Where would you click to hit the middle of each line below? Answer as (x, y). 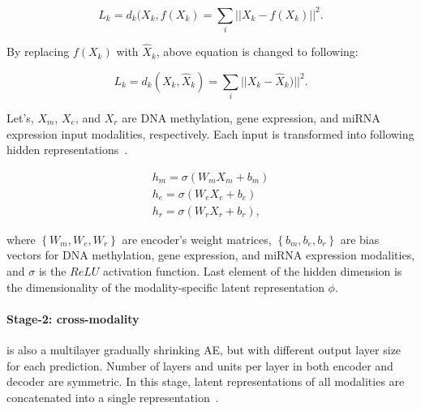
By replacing (38, 51)
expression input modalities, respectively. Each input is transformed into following (210, 133)
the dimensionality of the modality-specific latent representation (165, 287)
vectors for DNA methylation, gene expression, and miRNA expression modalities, (211, 255)
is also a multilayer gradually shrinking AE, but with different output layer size (204, 350)
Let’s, (20, 117)
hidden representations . (67, 150)
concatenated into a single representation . (113, 397)
